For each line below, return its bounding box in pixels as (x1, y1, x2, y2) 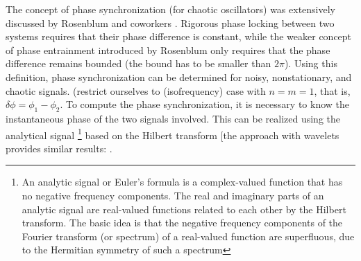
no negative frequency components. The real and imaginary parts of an (22, 188, 324, 202)
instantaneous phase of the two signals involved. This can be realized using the (6, 111, 341, 125)
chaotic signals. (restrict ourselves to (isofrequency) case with (6, 83, 266, 98)
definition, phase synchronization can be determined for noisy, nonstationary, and (6, 69, 352, 84)
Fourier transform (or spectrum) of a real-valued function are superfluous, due (22, 228, 355, 243)
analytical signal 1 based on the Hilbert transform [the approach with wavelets (6, 125, 339, 142)
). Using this (284, 56, 337, 71)
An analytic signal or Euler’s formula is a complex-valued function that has (22, 174, 343, 189)
